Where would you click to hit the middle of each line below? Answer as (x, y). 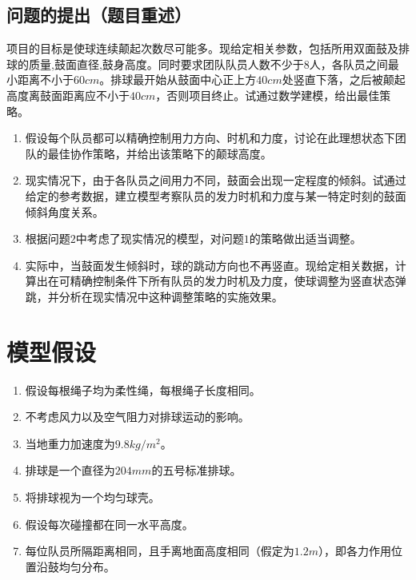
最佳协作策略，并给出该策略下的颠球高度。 (160, 153)
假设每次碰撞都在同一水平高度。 (109, 524)
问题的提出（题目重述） (99, 15)
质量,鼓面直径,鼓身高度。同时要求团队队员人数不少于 (166, 64)
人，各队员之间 (348, 64)
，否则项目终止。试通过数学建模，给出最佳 (268, 95)
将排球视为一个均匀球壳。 (92, 497)
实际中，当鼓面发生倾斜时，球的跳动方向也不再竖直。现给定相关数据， (210, 265)
